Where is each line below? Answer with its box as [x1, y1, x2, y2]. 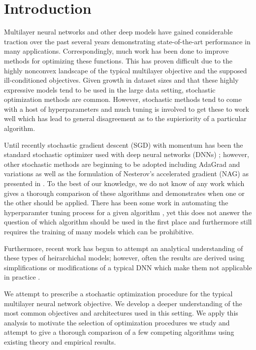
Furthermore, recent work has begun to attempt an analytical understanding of [4, 243, 243, 253]
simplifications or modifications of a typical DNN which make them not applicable [4, 262, 252, 272]
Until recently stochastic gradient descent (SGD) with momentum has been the [4, 139, 243, 150]
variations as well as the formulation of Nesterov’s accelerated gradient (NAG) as [4, 168, 249, 179]
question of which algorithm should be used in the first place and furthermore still [4, 217, 252, 227]
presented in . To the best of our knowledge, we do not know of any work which [4, 178, 245, 189]
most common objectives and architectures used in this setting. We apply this [4, 308, 238, 318]
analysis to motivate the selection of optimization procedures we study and [4, 317, 230, 327]
